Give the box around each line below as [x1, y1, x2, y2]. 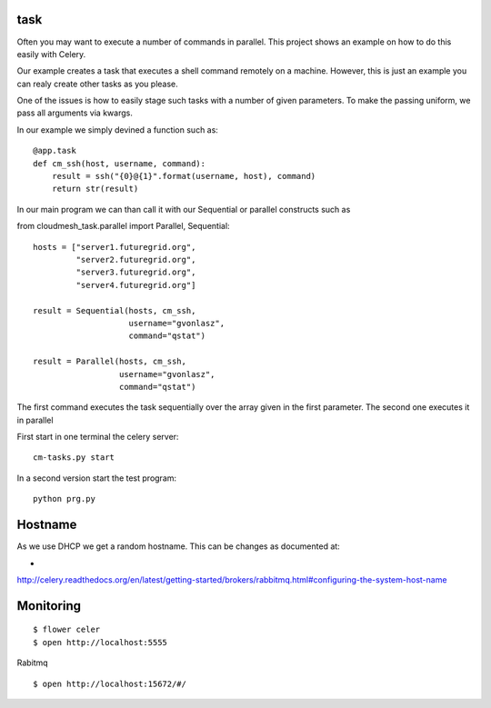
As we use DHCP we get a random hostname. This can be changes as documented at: [16, 541, 340, 552]
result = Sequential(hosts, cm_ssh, [33, 305, 196, 315]
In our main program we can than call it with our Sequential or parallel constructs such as [16, 204, 351, 214]
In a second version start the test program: [16, 473, 177, 484]
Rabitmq [16, 657, 49, 668]
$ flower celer [33, 624, 101, 635]
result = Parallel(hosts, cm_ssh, [33, 356, 186, 367]
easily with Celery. [16, 48, 86, 59]
